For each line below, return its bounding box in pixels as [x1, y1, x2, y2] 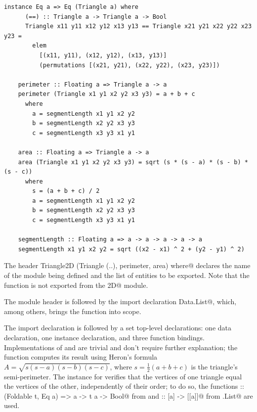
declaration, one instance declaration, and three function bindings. [4, 332, 205, 342]
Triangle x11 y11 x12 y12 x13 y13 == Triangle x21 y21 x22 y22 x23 [25, 23, 252, 30]
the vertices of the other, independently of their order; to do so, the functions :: [4, 381, 244, 391]
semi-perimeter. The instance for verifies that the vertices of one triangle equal [4, 371, 242, 381]
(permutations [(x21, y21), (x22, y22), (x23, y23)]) [39, 61, 220, 69]
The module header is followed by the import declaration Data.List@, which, [4, 296, 237, 307]
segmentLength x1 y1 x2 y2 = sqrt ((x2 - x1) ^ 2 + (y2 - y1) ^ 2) [18, 245, 245, 253]
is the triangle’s [191, 361, 238, 371]
